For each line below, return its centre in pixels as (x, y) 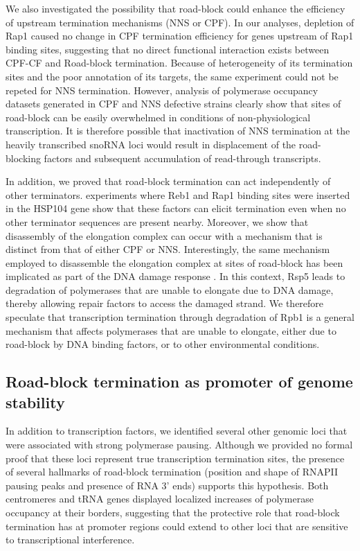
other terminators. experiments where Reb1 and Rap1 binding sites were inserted (178, 194)
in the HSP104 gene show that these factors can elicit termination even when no (176, 208)
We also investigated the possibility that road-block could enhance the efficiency (175, 8)
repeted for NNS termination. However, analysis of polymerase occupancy (162, 90)
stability (35, 402)
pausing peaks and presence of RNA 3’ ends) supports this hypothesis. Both (167, 485)
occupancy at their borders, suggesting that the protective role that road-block (173, 512)
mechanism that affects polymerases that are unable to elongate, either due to (171, 330)
